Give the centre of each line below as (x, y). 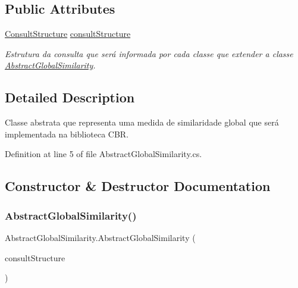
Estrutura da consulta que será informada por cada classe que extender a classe (149, 53)
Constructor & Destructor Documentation (138, 186)
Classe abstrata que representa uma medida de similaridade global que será (142, 122)
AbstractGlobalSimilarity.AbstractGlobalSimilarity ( (100, 237)
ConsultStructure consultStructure (68, 34)
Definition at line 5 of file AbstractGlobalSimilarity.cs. (103, 154)
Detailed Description (70, 97)
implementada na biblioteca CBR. (67, 134)
